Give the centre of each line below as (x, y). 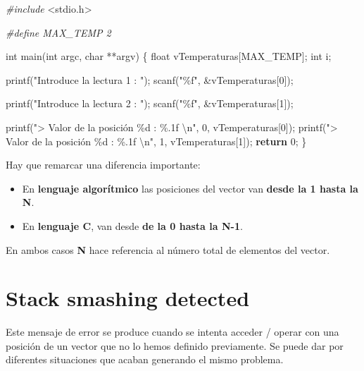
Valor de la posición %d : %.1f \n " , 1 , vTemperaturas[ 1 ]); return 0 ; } (156, 141)
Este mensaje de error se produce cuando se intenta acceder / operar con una (172, 332)
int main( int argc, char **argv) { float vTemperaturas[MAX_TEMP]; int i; (169, 56)
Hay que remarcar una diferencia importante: (103, 165)
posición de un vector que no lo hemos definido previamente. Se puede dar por (175, 345)
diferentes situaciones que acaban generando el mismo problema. (145, 359)
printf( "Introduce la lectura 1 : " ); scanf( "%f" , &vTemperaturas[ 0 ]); (150, 79)
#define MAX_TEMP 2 (58, 32)
